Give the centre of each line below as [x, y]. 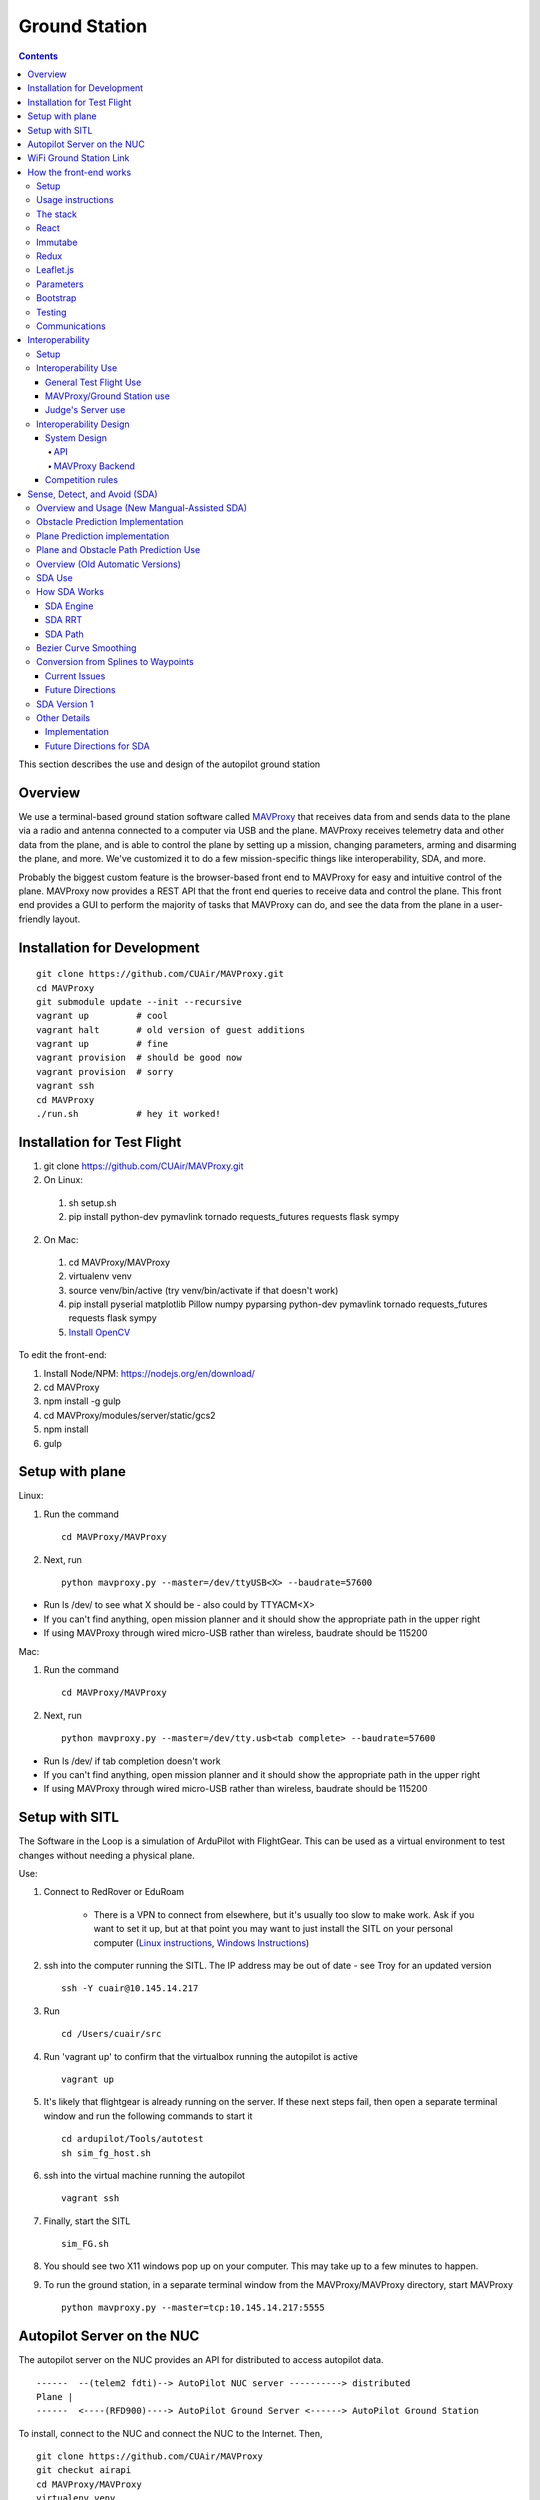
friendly [34, 919]
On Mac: [61, 1239]
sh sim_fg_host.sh [106, 2153]
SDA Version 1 [65, 704]
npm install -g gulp [82, 1401]
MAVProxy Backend [94, 466]
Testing [51, 312]
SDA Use [55, 578]
